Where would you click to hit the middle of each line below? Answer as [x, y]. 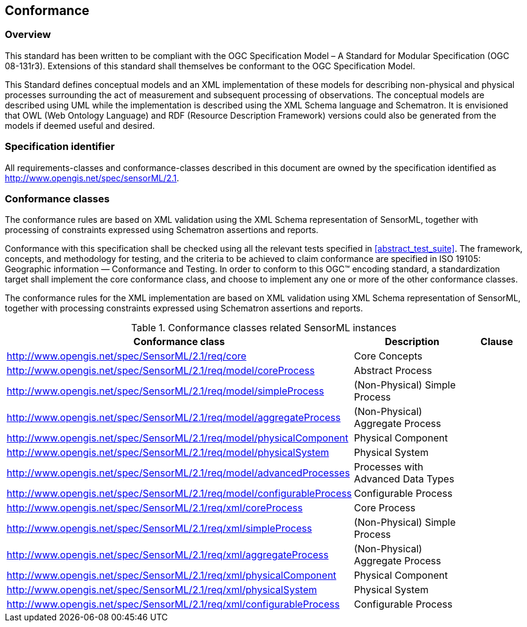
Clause [497, 342]
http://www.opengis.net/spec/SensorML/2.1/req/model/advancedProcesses [178, 473]
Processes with [388, 467]
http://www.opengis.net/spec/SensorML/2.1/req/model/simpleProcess [165, 391]
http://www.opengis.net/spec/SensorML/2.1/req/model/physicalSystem [168, 453]
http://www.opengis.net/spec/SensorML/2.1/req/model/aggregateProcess [174, 418]
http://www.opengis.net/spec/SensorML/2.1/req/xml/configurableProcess [173, 604]
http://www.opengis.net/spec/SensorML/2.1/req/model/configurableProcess [179, 494]
